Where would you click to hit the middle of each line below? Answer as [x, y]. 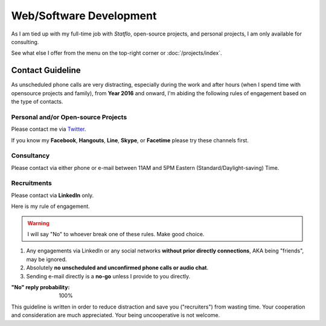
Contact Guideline [46, 70]
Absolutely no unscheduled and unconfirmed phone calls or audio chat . [117, 268]
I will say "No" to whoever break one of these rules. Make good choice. [116, 234]
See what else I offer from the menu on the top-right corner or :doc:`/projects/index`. [117, 53]
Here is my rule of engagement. [50, 206]
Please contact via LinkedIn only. [53, 195]
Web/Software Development [84, 16]
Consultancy [30, 155]
